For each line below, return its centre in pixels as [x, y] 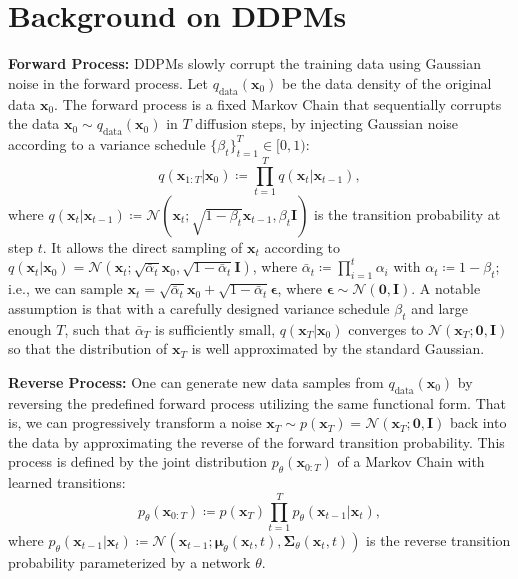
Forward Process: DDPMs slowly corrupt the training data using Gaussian [244, 63]
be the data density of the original [387, 82]
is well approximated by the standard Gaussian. [338, 348]
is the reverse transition [438, 539]
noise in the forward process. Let [108, 82]
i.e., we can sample [65, 288]
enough [30, 328]
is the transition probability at [407, 213]
